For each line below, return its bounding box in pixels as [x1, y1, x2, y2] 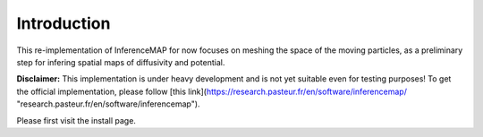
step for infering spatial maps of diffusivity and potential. [16, 56, 225, 67]
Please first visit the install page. [16, 115, 136, 125]
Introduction [16, 13, 111, 33]
